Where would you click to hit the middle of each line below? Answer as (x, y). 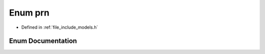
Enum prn (29, 13)
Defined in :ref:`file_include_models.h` (60, 27)
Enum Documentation (43, 41)
